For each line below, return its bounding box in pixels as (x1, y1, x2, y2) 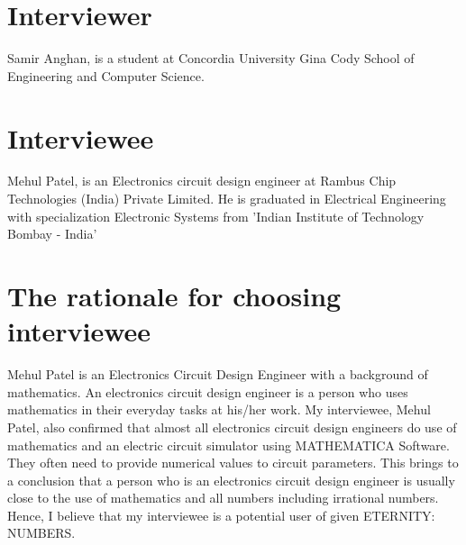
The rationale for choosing (7, 277, 342, 313)
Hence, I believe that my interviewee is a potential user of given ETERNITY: (7, 505, 435, 524)
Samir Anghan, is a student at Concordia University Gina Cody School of (7, 49, 415, 68)
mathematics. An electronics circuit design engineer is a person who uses (7, 382, 408, 401)
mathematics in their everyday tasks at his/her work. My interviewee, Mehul (7, 400, 431, 419)
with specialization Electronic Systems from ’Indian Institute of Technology (7, 206, 425, 225)
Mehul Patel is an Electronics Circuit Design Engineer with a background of (7, 365, 428, 384)
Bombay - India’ (7, 224, 97, 243)
